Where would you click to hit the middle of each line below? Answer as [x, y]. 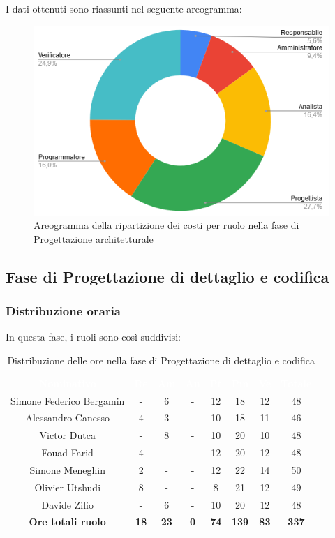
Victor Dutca [67, 435]
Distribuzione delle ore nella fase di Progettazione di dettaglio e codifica [161, 360]
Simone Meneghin [67, 469]
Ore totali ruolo [67, 522]
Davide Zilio [67, 504]
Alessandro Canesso [67, 418]
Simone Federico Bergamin [68, 400]
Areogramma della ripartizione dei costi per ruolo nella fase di [166, 225]
